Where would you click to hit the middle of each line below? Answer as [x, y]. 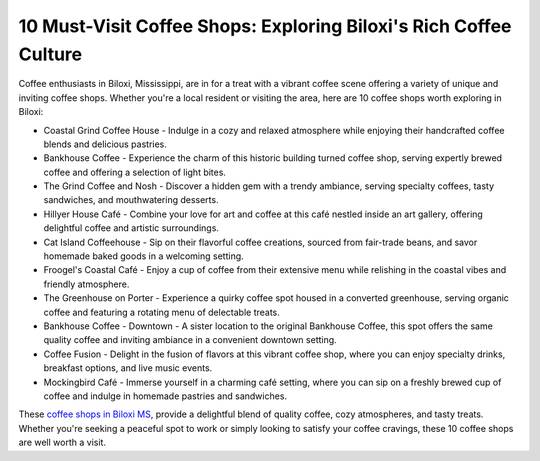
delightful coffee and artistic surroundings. [131, 228]
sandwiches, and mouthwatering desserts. [131, 200]
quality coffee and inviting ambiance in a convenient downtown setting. [190, 340]
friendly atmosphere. [86, 284]
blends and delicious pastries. [105, 144]
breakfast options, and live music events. [128, 368]
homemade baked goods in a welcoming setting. [143, 256]
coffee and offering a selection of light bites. [135, 172]
